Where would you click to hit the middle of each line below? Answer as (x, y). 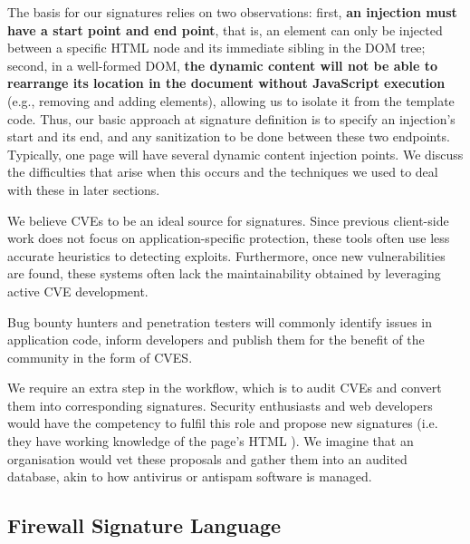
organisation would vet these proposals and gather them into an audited (207, 458)
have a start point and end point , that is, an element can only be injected (225, 29)
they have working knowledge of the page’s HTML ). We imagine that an (211, 441)
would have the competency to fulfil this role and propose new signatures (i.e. (223, 423)
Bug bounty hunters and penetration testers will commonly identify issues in (220, 321)
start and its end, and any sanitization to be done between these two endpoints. (229, 136)
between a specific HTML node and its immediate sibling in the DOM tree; (216, 48)
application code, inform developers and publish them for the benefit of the (216, 340)
